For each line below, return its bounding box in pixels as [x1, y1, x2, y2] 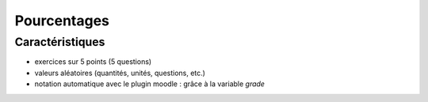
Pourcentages [14, 12, 110, 29]
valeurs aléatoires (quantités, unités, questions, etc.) [34, 68, 206, 77]
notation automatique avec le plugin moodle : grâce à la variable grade [34, 79, 266, 89]
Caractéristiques [14, 35, 105, 49]
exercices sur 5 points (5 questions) [34, 57, 152, 66]
